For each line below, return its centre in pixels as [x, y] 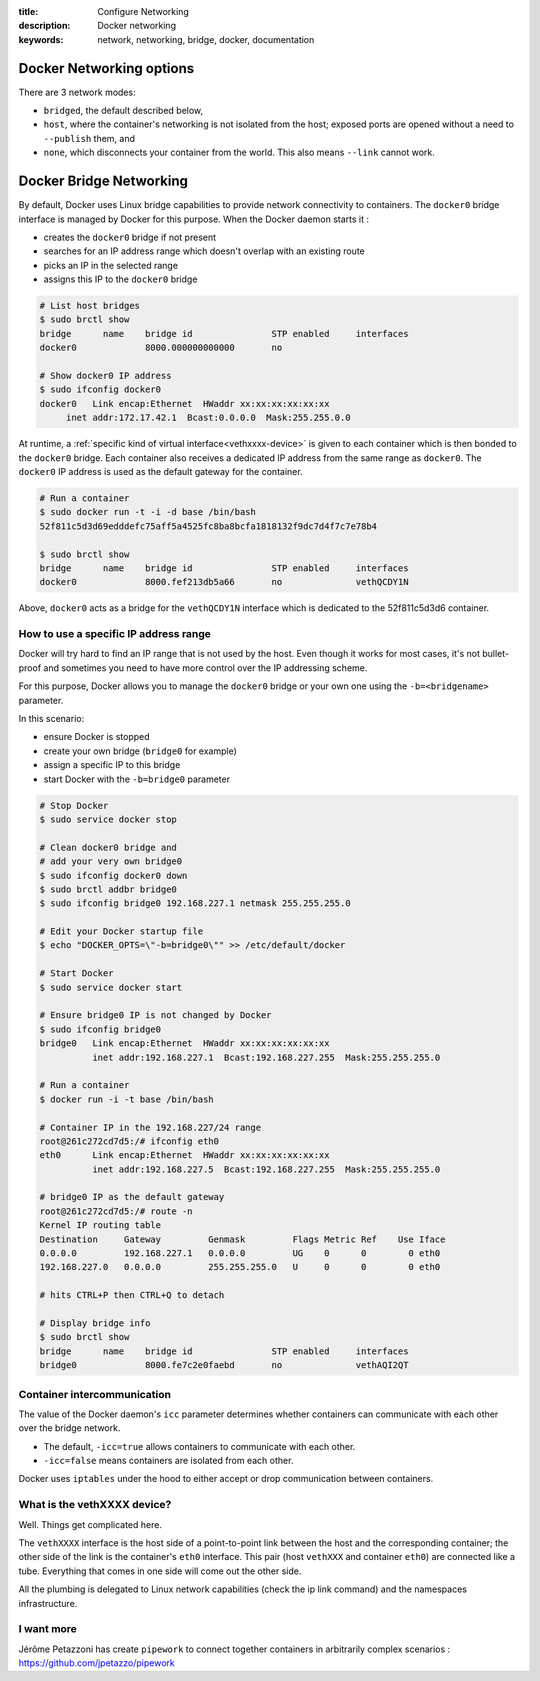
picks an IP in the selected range [111, 265]
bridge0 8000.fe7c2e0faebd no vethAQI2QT [224, 1365]
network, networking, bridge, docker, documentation [206, 39]
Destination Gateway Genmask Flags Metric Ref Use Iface [242, 1239]
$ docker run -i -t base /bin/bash [126, 1099]
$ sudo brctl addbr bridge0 [108, 889]
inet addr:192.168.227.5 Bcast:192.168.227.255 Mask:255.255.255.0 [266, 1169]
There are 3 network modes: [77, 92]
